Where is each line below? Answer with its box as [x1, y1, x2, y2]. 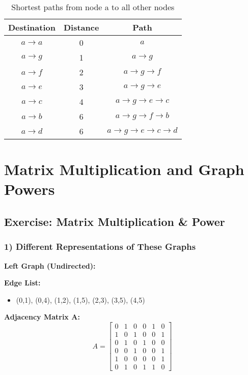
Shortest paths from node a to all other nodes [11, 1, 175, 13]
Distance [63, 21, 99, 33]
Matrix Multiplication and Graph [4, 159, 244, 180]
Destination [8, 21, 56, 33]
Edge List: [4, 277, 41, 288]
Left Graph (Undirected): [4, 260, 96, 271]
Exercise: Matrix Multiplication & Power [4, 213, 225, 229]
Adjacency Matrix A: [4, 311, 80, 322]
